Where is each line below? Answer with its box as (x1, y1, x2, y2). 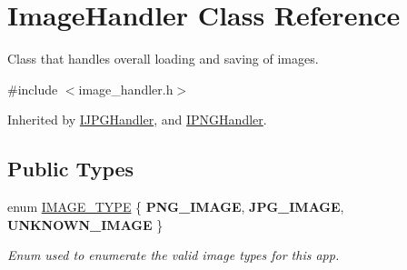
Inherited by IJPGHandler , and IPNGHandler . (7, 110, 267, 129)
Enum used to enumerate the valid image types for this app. (7, 245, 340, 265)
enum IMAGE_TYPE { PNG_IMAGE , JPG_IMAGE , (7, 197, 344, 216)
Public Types (7, 155, 134, 183)
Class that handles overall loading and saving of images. (7, 49, 319, 68)
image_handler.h (78, 79, 174, 98)
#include (7, 79, 58, 98)
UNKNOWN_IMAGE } (7, 215, 164, 234)
